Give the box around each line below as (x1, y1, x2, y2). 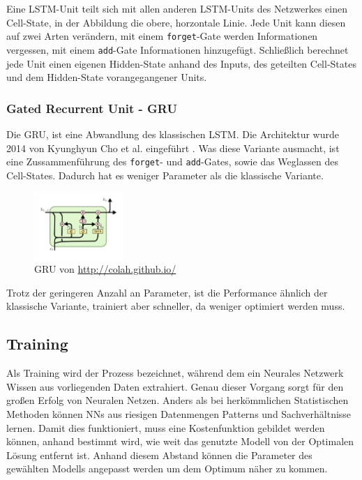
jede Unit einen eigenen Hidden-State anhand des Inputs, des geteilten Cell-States (6, 56, 356, 70)
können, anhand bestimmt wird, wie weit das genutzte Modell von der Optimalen (6, 434, 354, 449)
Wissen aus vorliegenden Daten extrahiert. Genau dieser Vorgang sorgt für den (6, 379, 344, 393)
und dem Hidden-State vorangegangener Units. (6, 70, 207, 84)
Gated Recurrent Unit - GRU (6, 99, 177, 117)
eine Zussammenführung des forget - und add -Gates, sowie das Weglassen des (6, 154, 338, 169)
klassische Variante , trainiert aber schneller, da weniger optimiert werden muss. (6, 299, 345, 313)
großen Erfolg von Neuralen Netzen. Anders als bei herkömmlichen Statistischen (6, 393, 349, 407)
